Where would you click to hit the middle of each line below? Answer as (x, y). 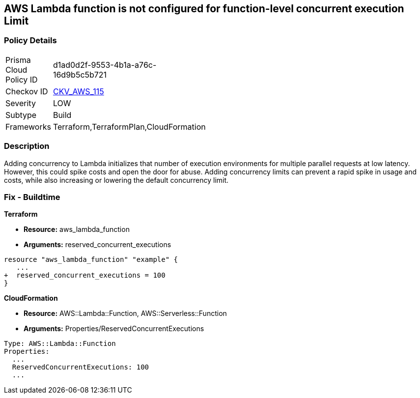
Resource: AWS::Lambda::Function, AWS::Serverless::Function (125, 313)
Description (27, 146)
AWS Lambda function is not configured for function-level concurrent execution (204, 9)
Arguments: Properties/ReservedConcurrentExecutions (114, 329)
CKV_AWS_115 (78, 91)
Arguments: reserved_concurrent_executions (98, 245)
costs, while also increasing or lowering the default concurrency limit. (116, 180)
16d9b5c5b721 (80, 74)
